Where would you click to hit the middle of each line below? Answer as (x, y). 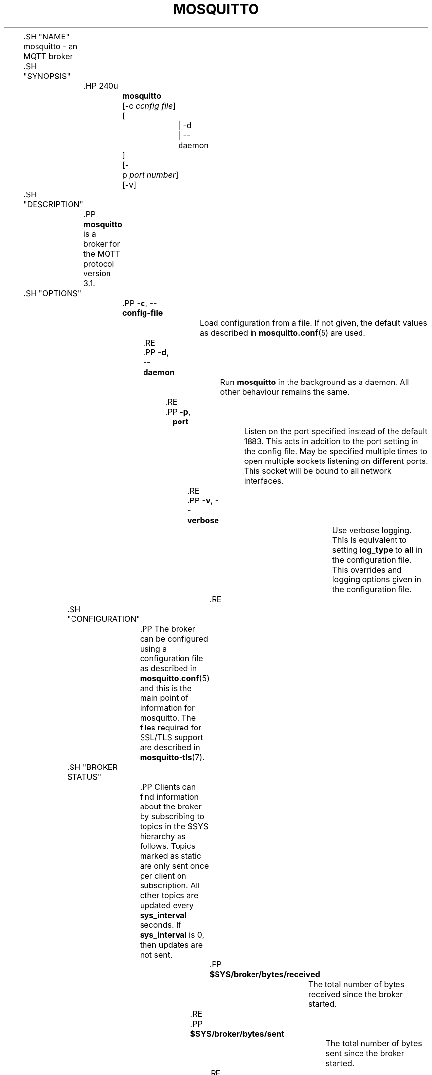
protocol (99, 263)
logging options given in (377, 579)
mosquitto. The (168, 717)
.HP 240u (101, 86)
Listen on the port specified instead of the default (336, 431)
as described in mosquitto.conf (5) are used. (283, 332)
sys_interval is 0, (172, 935)
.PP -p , (178, 411)
